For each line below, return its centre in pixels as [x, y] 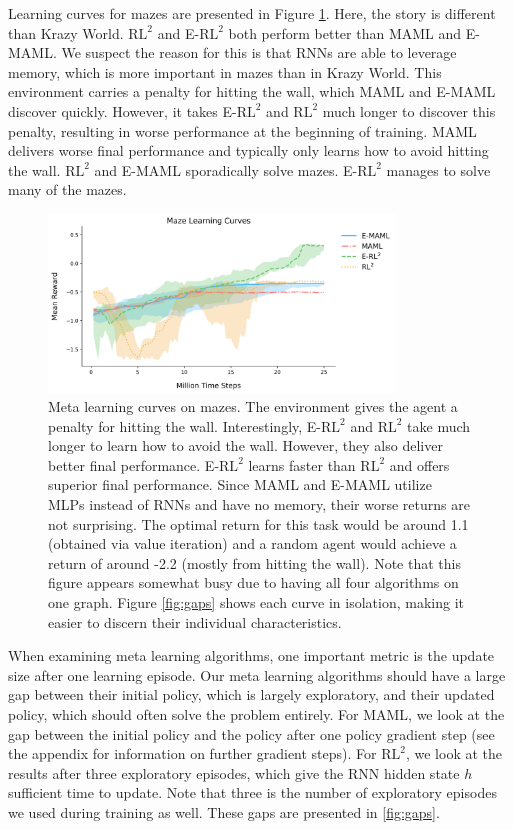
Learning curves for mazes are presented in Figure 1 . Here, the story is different [252, 13]
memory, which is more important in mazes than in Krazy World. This [225, 71]
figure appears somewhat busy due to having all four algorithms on [253, 582]
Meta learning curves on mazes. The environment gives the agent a [253, 406]
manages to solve [438, 169]
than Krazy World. [66, 32]
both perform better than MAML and [345, 32]
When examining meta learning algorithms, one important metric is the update [251, 655]
